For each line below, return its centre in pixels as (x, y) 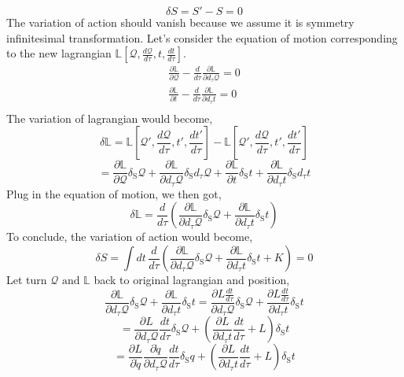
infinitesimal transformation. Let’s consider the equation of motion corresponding (202, 37)
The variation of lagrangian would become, (110, 118)
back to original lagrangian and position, (192, 280)
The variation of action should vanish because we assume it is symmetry (180, 22)
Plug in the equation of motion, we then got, (114, 193)
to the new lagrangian (59, 53)
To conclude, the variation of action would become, (130, 237)
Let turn (27, 280)
